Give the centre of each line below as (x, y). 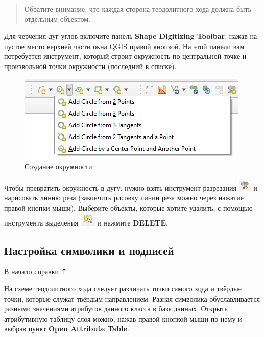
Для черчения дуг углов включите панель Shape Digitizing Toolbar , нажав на (131, 36)
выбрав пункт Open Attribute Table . (67, 329)
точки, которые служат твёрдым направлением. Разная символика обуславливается (132, 298)
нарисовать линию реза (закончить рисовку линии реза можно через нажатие (124, 198)
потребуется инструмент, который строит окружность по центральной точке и (125, 56)
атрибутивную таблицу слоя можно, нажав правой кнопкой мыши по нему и (123, 318)
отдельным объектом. (57, 19)
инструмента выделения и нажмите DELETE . (86, 222)
